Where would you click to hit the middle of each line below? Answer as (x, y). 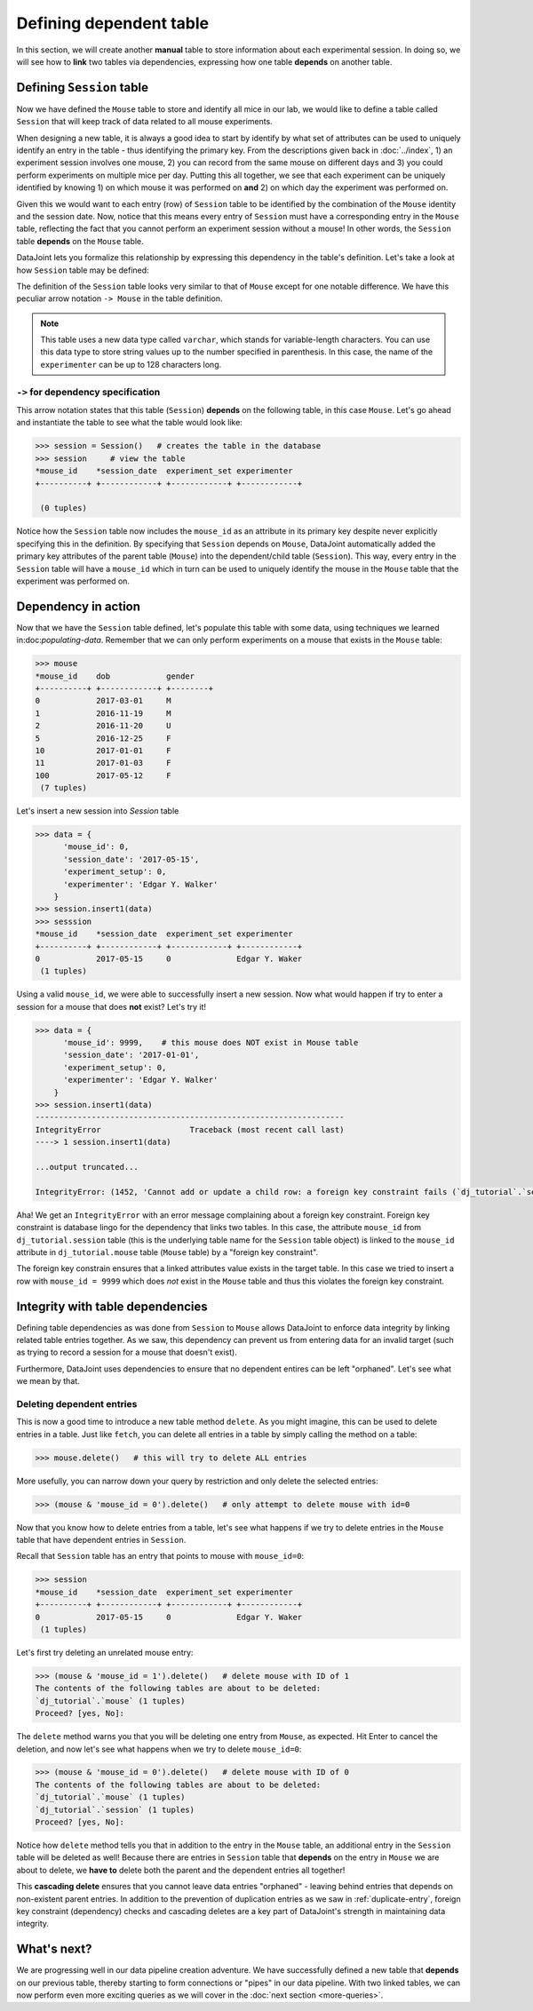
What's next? (54, 1949)
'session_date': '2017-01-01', (131, 1055)
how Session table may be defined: (83, 270)
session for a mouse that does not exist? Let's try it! (111, 1006)
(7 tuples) (64, 788)
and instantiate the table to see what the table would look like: (130, 423)
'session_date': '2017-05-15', (131, 859)
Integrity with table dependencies (112, 1306)
